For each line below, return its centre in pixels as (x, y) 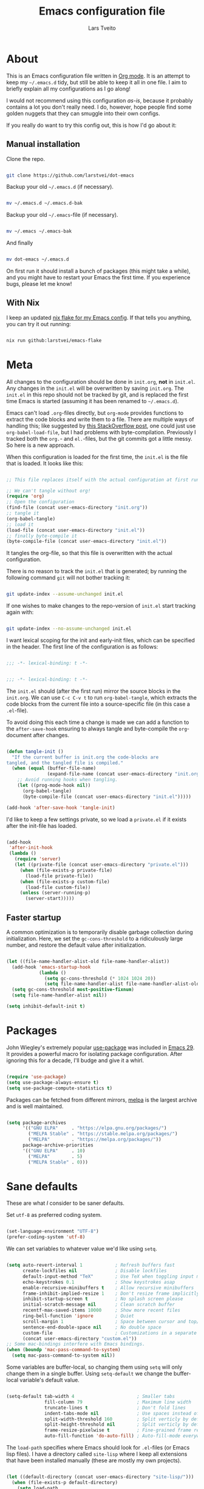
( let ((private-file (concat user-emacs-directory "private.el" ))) (101, 865)
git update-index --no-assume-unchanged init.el (69, 629)
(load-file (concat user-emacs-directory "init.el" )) (76, 530)
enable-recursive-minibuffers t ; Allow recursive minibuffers (108, 1288)
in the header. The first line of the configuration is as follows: (82, 647)
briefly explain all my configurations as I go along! (68, 89)
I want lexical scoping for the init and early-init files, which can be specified (101, 640)
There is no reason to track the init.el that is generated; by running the (97, 571)
